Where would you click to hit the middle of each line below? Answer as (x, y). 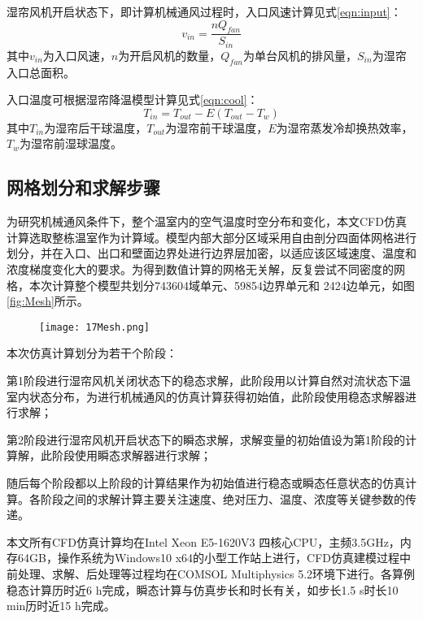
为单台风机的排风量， (301, 55)
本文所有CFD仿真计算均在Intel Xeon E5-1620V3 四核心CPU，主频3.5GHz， (203, 541)
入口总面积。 (41, 72)
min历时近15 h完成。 (61, 606)
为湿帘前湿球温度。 (70, 143)
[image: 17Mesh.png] (95, 327)
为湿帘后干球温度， (96, 127)
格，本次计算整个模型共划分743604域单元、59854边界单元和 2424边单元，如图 (211, 285)
